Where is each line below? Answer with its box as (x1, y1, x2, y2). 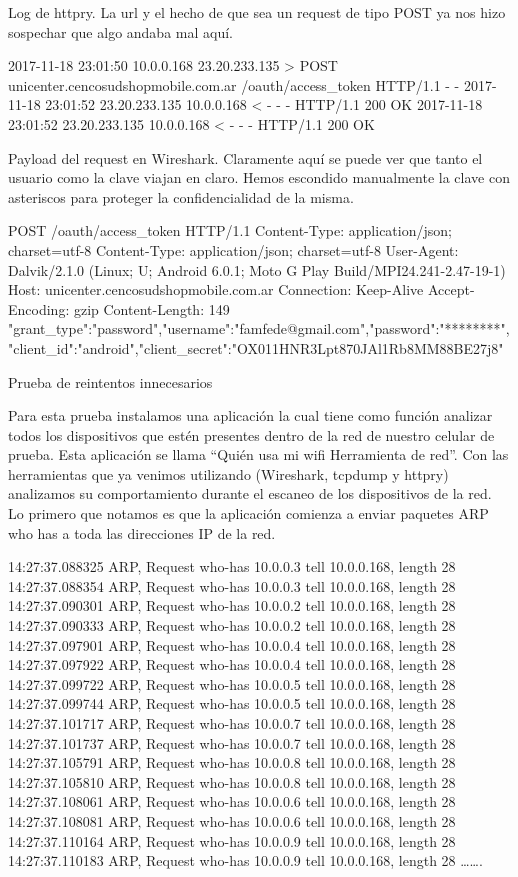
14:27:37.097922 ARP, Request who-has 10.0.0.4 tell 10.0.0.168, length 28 (8, 654, 456, 675)
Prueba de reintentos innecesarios (8, 371, 213, 392)
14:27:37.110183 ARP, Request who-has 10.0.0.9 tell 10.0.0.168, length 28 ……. (8, 850, 483, 871)
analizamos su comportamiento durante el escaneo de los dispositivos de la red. (8, 483, 492, 504)
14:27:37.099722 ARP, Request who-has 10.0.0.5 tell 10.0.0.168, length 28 (8, 673, 456, 694)
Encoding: (8, 298, 70, 319)
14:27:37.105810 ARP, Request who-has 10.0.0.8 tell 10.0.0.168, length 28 (8, 771, 456, 792)
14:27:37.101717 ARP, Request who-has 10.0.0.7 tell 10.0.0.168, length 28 (8, 713, 456, 733)
